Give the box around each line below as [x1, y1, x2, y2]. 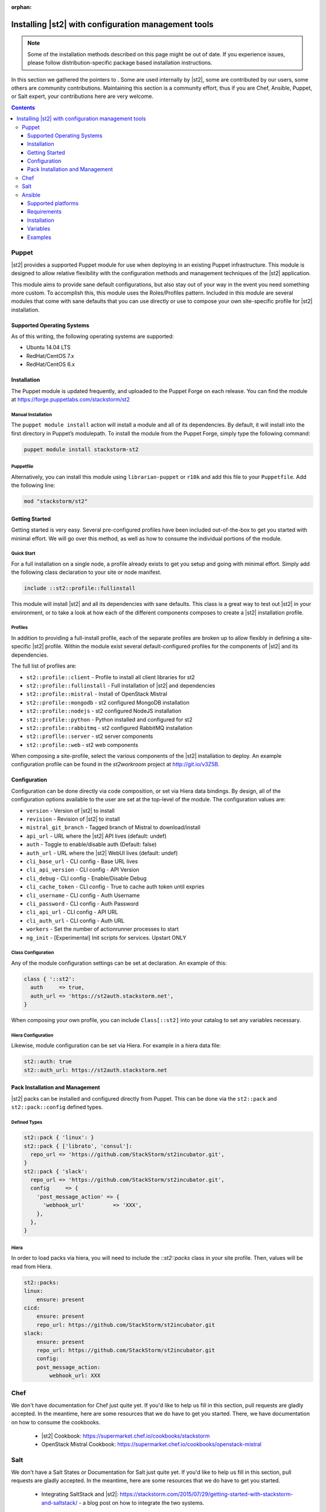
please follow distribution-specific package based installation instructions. [27, 59, 213, 67]
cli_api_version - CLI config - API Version [26, 866, 139, 873]
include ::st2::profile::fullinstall [24, 585, 136, 592]
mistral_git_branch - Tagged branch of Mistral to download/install [26, 824, 200, 831]
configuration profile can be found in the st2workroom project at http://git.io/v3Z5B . [11, 761, 220, 768]
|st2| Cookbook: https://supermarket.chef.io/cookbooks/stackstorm [41, 1432, 210, 1439]
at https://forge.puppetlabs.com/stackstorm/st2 [11, 396, 130, 403]
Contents [11, 103, 36, 111]
